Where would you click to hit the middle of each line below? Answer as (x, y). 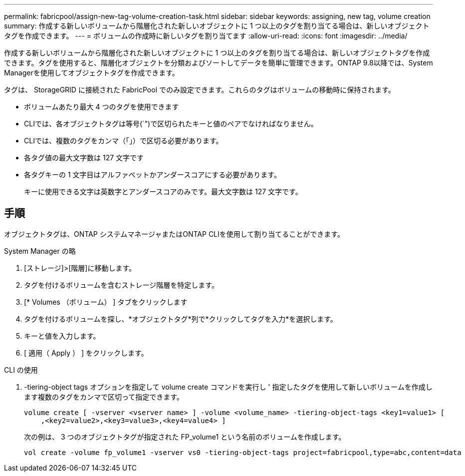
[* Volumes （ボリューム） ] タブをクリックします (106, 302)
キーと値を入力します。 (62, 336)
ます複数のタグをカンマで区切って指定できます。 (104, 397)
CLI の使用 (21, 370)
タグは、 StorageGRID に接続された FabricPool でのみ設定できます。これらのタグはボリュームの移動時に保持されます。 (200, 90)
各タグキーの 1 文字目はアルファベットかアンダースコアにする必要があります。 (152, 175)
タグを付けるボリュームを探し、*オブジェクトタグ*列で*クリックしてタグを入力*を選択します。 (181, 319)
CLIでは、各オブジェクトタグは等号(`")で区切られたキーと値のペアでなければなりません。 (171, 124)
